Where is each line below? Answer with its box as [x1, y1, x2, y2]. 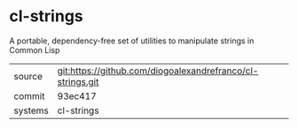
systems [13, 104, 49, 117]
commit [13, 90, 45, 102]
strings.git [57, 75, 99, 87]
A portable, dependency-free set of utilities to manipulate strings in [9, 35, 255, 46]
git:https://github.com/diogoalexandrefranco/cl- [57, 64, 259, 77]
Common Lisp [9, 44, 60, 55]
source [13, 70, 43, 82]
